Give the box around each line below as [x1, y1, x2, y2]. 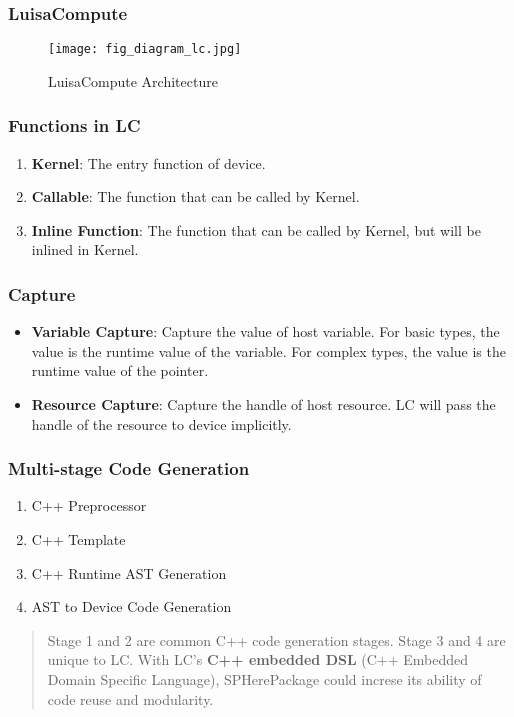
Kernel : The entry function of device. [31, 152, 266, 173]
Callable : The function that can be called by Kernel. [31, 186, 360, 207]
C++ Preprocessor [31, 495, 147, 516]
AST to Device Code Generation [31, 596, 232, 617]
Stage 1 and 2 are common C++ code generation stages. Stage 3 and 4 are [47, 629, 506, 650]
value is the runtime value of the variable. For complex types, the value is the [31, 340, 506, 361]
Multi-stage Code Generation [8, 456, 250, 481]
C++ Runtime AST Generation [31, 562, 227, 583]
